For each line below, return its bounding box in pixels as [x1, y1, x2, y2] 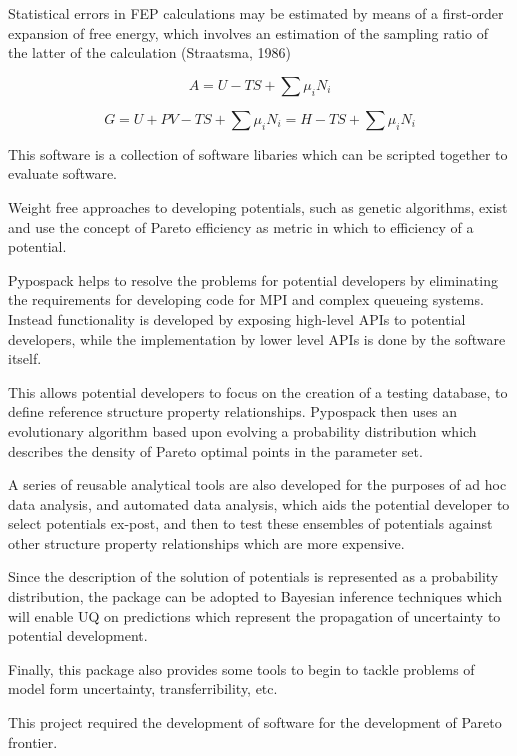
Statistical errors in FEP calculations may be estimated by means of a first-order [8, 3, 504, 23]
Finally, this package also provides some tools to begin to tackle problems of [8, 658, 475, 679]
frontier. [8, 731, 58, 752]
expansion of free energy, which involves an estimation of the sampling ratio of [8, 22, 488, 43]
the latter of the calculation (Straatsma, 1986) [8, 42, 291, 63]
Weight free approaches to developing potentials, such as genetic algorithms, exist [8, 196, 508, 217]
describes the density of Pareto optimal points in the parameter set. [8, 440, 423, 461]
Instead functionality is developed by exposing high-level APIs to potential [8, 308, 466, 329]
